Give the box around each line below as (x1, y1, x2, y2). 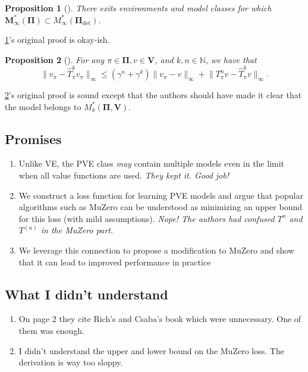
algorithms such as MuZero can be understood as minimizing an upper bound (18, 201, 302, 213)
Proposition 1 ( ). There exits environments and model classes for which (5, 2, 272, 14)
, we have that (205, 53, 257, 65)
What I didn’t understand (5, 285, 168, 303)
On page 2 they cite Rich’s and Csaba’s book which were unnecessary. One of (18, 312, 301, 325)
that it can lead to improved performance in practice (18, 255, 211, 268)
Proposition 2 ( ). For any (5, 53, 105, 65)
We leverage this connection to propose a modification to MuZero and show (18, 244, 294, 257)
